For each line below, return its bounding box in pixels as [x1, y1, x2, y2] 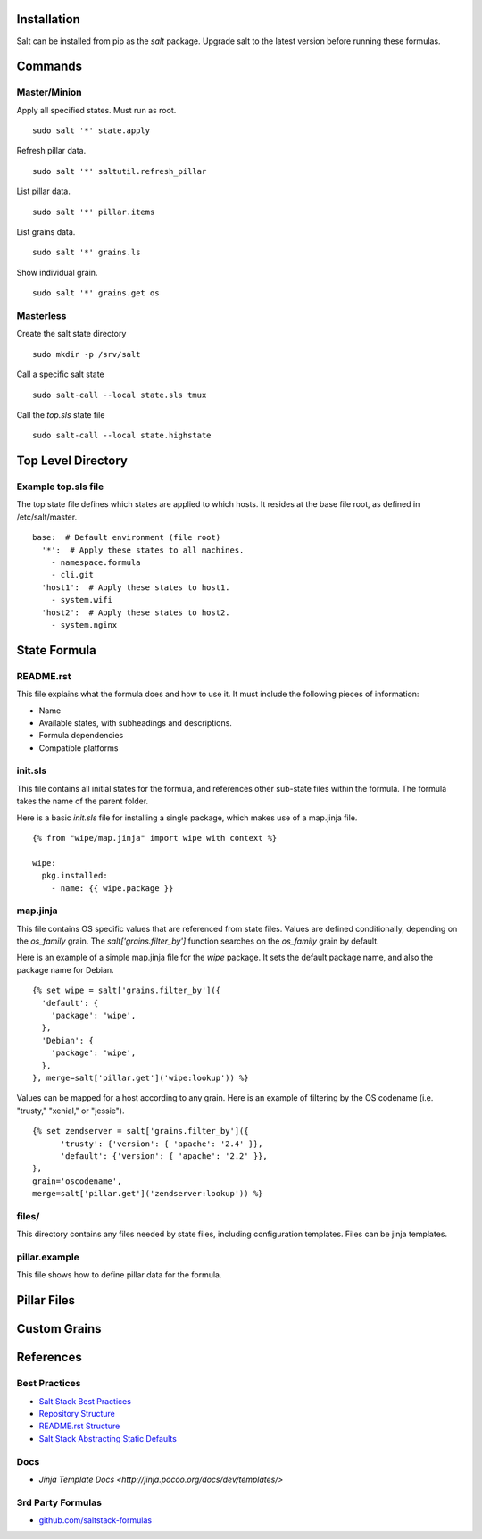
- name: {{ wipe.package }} [50, 883, 174, 893]
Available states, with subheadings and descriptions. [38, 717, 232, 728]
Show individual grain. [16, 267, 98, 278]
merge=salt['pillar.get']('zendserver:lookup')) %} [32, 1188, 263, 1199]
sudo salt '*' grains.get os [32, 288, 160, 298]
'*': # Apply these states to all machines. [41, 545, 245, 555]
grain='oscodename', [32, 1176, 122, 1186]
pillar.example [16, 1251, 80, 1263]
